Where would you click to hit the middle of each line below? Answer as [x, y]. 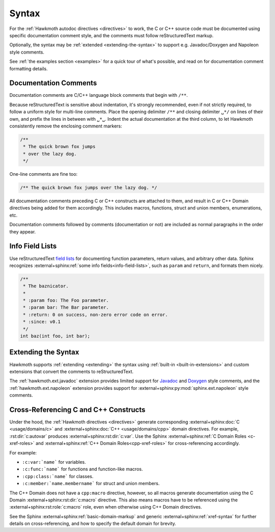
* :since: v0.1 [42, 322]
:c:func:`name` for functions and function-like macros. [82, 469]
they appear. [23, 231]
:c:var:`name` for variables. [54, 462]
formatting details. [29, 68]
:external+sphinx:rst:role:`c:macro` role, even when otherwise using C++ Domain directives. [106, 507]
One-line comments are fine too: [44, 174]
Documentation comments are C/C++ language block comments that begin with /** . [99, 95]
